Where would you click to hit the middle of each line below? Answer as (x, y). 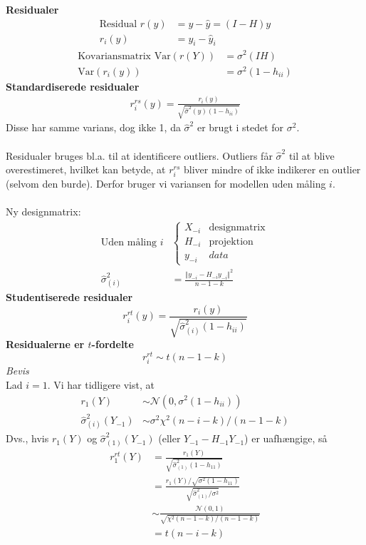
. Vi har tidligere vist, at (101, 384)
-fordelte (113, 344)
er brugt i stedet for (240, 127)
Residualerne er (45, 344)
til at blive (312, 155)
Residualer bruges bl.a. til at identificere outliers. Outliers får (139, 155)
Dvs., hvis (27, 438)
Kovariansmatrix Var (124, 56)
